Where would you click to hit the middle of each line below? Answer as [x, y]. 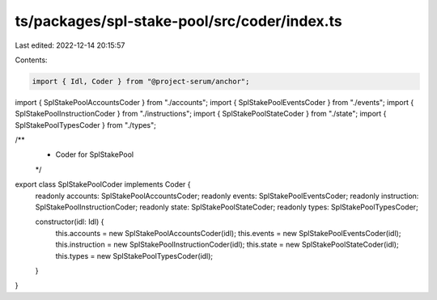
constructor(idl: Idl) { [70, 222]
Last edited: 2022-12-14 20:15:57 [70, 45]
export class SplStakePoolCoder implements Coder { [103, 184]
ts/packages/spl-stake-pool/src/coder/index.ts [179, 21]
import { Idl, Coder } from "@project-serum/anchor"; [141, 81]
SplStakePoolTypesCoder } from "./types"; [86, 125]
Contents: [31, 60]
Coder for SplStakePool [94, 154]
